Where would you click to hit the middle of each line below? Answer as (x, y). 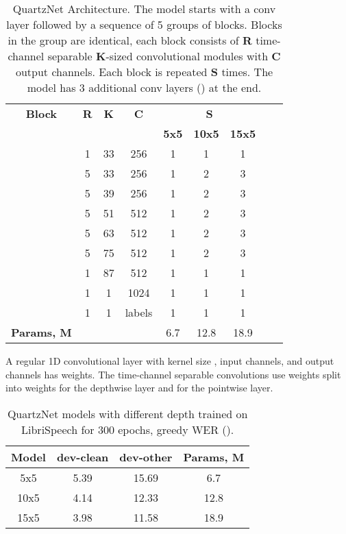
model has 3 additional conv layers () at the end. (144, 87)
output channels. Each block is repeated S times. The (144, 72)
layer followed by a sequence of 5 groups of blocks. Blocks (144, 24)
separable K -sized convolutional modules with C (164, 56)
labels (139, 312)
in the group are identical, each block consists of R (130, 40)
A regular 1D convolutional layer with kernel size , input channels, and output (170, 361)
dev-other (146, 457)
